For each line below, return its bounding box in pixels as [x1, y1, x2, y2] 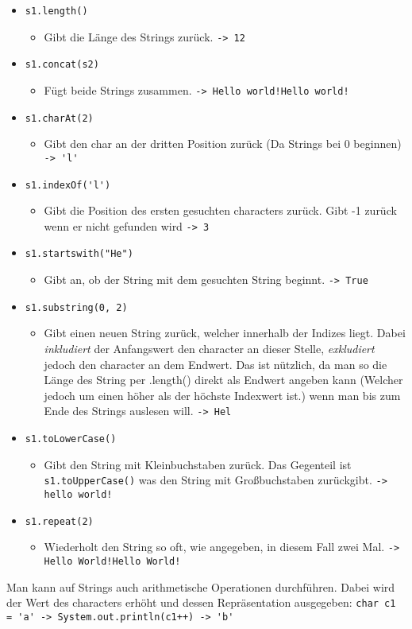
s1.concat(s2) [25, 59, 99, 71]
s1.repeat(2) [25, 515, 94, 527]
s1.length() [25, 6, 88, 17]
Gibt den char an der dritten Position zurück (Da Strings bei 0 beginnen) [44, 135, 402, 152]
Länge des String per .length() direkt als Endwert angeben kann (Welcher [44, 371, 403, 388]
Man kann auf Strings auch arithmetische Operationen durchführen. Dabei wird [6, 578, 395, 595]
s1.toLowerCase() [25, 433, 117, 445]
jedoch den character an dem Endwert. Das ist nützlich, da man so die [44, 355, 387, 372]
